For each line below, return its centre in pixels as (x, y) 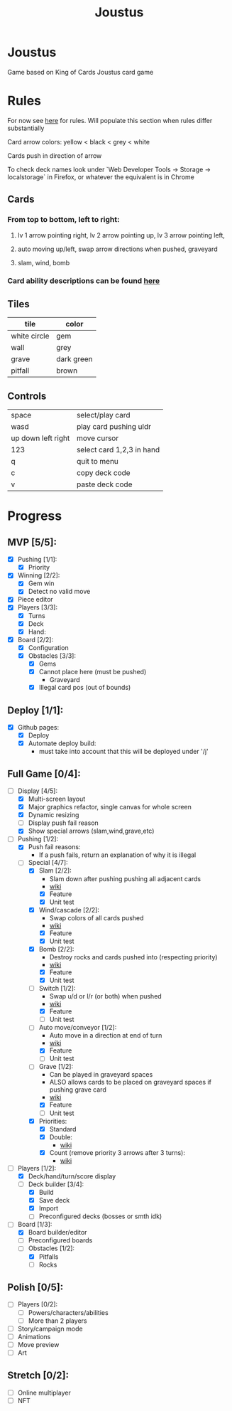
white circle (30, 336)
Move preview (38, 1344)
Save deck (54, 1200)
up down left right (40, 438)
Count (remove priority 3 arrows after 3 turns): (117, 1152)
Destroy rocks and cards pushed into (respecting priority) (133, 957)
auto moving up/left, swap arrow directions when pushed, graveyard (117, 249)
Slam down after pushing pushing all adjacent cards (125, 878)
